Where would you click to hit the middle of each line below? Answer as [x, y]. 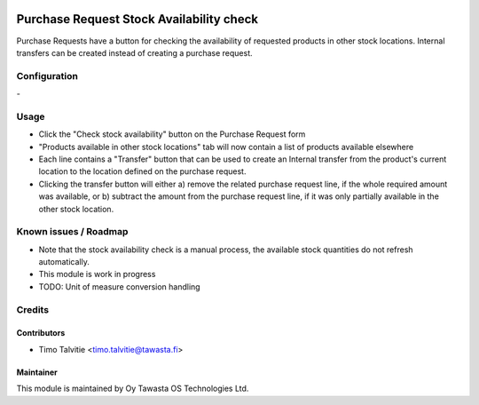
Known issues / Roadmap [72, 232]
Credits [32, 309]
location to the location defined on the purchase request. [142, 171]
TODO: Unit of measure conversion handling [119, 286]
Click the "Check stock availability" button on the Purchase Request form [172, 134]
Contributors [41, 333]
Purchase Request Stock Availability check [137, 19]
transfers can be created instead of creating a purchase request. [134, 52]
